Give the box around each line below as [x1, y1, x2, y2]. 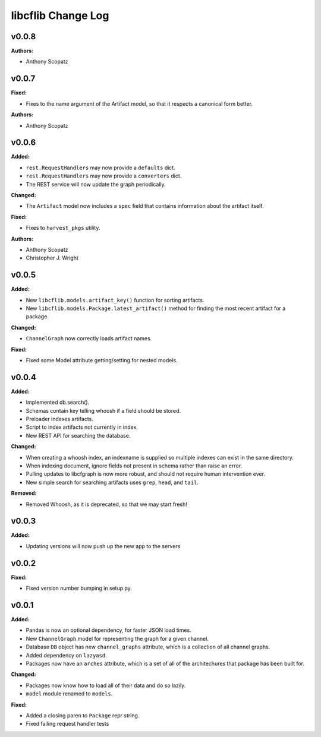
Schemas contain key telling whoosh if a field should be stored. [26, 407, 181, 414]
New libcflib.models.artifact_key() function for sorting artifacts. [26, 296, 204, 303]
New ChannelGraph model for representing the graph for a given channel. [26, 635, 209, 642]
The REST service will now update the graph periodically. [26, 181, 166, 188]
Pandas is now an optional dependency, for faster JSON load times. [26, 627, 191, 634]
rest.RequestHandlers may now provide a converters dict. [26, 172, 182, 179]
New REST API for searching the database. [26, 432, 131, 439]
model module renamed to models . [26, 690, 113, 697]
